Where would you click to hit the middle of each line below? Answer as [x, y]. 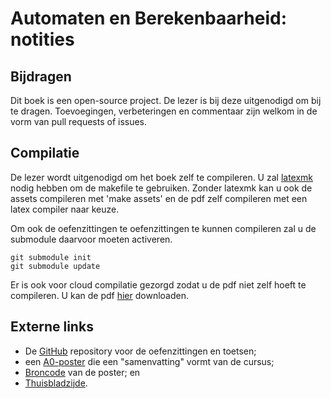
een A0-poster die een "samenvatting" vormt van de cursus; [149, 361]
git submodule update [55, 266]
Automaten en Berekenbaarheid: [149, 18]
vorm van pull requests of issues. [79, 121]
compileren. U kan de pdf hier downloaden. [99, 295]
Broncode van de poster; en [82, 372]
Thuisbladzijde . [56, 383]
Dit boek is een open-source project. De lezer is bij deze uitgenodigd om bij [166, 100]
